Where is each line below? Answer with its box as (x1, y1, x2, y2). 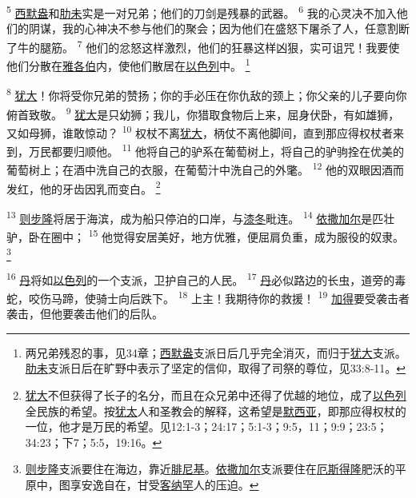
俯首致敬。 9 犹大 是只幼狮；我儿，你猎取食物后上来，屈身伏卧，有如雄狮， (6, 103, 400, 122)
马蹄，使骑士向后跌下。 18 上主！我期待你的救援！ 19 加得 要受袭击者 (50, 287, 410, 306)
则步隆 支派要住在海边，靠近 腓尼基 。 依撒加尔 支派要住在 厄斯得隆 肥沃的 (25, 460, 395, 477)
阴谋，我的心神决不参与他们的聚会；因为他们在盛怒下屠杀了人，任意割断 (28, 20, 410, 37)
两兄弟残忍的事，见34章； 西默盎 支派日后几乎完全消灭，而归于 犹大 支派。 (25, 344, 406, 361)
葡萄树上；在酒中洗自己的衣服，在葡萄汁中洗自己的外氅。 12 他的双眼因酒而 (6, 159, 405, 177)
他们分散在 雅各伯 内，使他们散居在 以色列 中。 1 (6, 55, 250, 74)
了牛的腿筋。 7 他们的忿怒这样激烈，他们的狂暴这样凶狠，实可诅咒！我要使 (6, 36, 400, 55)
